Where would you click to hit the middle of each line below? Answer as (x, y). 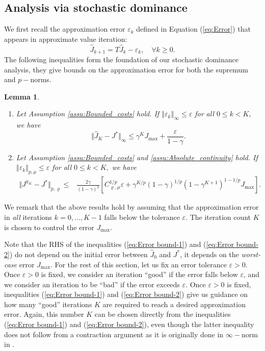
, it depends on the (209, 254)
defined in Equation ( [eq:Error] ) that (193, 29)
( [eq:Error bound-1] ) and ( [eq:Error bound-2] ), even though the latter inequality (129, 324)
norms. (41, 79)
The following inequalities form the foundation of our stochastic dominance (122, 59)
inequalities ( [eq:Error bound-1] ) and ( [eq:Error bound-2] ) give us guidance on (126, 294)
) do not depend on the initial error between (78, 254)
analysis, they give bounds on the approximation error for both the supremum (126, 69)
